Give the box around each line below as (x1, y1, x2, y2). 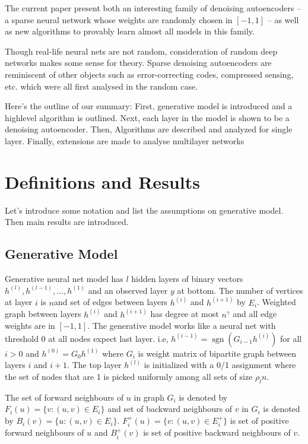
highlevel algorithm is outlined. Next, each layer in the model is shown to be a (5, 111, 290, 123)
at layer (5, 296, 33, 308)
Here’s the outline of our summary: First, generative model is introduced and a (5, 100, 293, 112)
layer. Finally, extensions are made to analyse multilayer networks (5, 134, 245, 147)
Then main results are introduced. (5, 215, 129, 228)
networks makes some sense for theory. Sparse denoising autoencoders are (5, 56, 272, 69)
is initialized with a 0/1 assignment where (144, 359, 296, 371)
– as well (267, 13, 299, 26)
